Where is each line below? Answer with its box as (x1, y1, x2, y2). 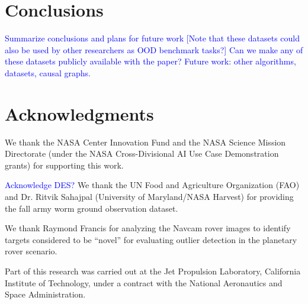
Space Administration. (5, 288, 86, 300)
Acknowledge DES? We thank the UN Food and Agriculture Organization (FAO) (5, 179, 300, 191)
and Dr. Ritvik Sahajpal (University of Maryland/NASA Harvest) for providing (5, 190, 294, 202)
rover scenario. (5, 245, 57, 257)
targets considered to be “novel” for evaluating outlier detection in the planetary (5, 233, 297, 245)
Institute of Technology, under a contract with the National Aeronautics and (5, 276, 283, 289)
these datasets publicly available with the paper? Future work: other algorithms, (5, 55, 296, 67)
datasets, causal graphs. (5, 66, 91, 79)
